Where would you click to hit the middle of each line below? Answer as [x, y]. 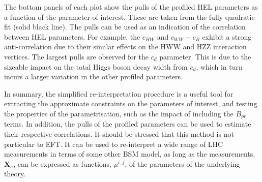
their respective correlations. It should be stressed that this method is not [119, 133]
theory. [15, 174]
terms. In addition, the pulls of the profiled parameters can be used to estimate [128, 124]
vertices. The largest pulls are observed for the [76, 56]
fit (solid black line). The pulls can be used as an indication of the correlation [125, 27]
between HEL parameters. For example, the [72, 36]
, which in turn [219, 66]
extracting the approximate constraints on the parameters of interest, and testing [131, 103]
